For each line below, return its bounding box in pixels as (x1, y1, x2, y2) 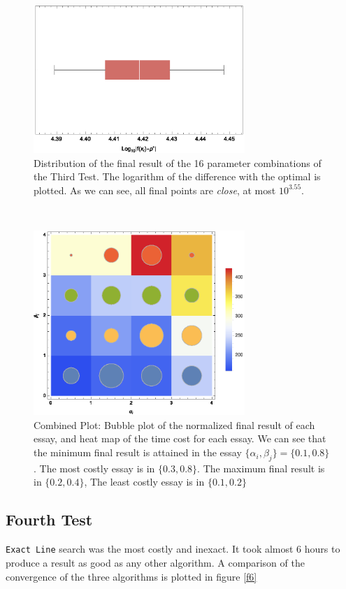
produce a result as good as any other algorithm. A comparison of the (6, 555, 305, 569)
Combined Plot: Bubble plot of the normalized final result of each (34, 417, 315, 432)
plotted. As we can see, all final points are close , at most (34, 182, 276, 197)
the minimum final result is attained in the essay (34, 445, 242, 460)
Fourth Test (6, 509, 93, 530)
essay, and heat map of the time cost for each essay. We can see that (34, 431, 326, 446)
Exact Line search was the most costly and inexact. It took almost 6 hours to (6, 541, 340, 556)
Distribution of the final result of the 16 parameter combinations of (34, 155, 322, 170)
